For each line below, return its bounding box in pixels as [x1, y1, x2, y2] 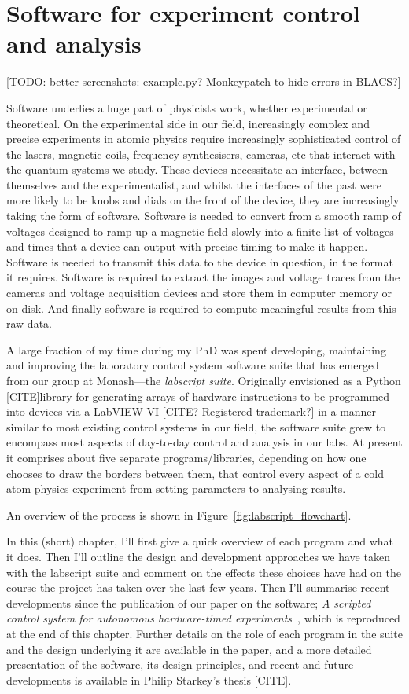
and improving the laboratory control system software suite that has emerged [6, 357, 379, 373]
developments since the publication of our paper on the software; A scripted [6, 594, 371, 611]
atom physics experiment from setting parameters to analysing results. [6, 480, 346, 497]
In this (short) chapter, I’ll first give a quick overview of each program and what [6, 533, 394, 549]
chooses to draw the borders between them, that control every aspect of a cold [6, 465, 384, 481]
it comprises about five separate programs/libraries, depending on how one [6, 449, 367, 465]
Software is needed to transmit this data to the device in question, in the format [6, 253, 393, 270]
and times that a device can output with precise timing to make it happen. [6, 238, 368, 255]
